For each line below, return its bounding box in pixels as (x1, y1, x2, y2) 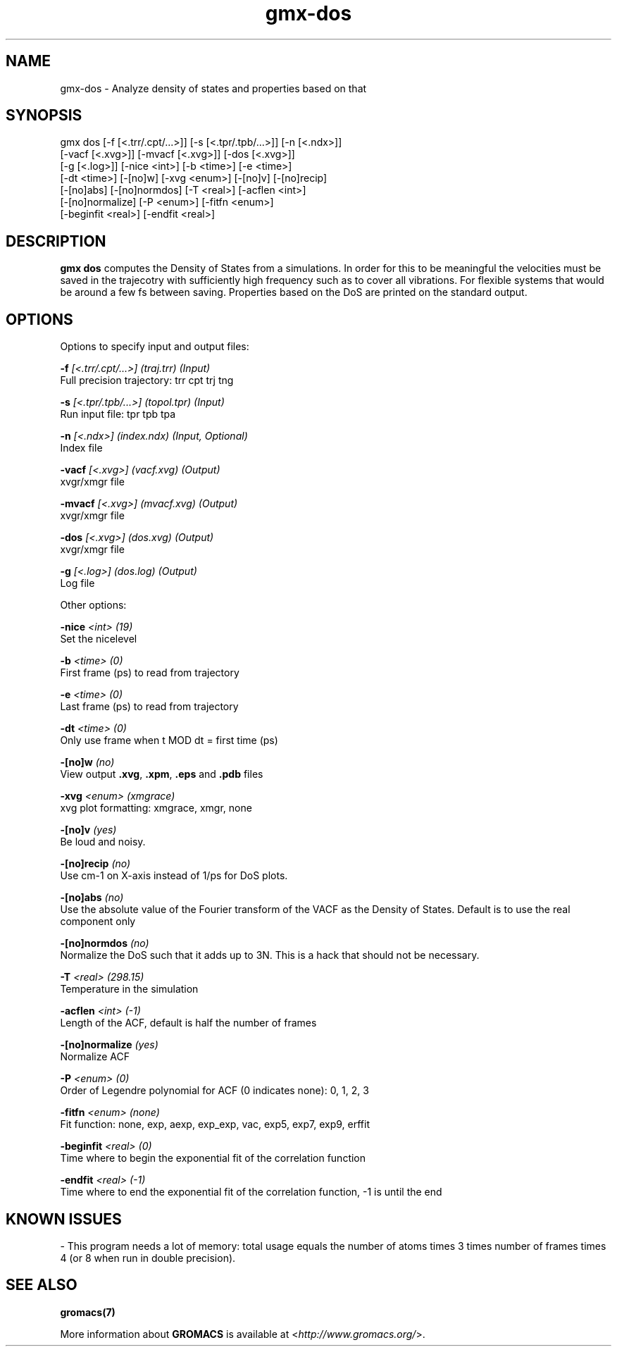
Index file (60, 442, 103, 454)
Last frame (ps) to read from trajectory (60, 700, 239, 713)
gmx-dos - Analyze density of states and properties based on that (60, 82, 367, 94)
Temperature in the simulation (60, 983, 199, 996)
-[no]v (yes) (60, 824, 117, 836)
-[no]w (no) (60, 756, 115, 769)
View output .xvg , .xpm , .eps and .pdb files (60, 768, 263, 781)
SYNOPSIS (6, 106, 82, 125)
